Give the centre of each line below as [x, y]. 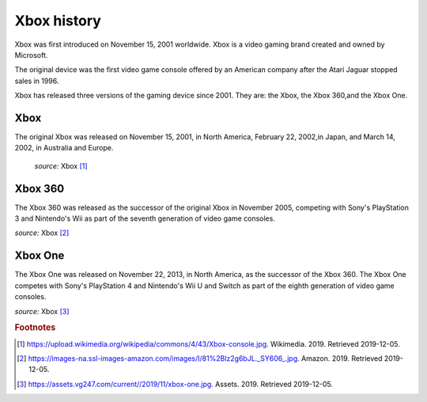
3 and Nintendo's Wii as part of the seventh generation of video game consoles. [145, 218]
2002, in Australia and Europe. [64, 148]
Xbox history [58, 21]
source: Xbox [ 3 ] [42, 311]
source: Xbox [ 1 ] [61, 165]
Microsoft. [31, 55]
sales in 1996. [37, 81]
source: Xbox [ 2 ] [42, 233]
